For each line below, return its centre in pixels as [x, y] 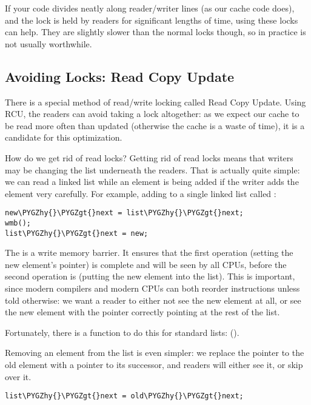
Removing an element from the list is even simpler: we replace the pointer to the [155, 353]
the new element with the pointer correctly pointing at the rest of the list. [142, 312]
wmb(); [18, 223]
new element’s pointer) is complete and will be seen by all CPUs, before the [146, 264]
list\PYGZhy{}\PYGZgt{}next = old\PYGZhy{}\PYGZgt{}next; [124, 396]
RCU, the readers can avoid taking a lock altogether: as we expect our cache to [152, 114]
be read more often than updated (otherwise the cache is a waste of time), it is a [155, 125]
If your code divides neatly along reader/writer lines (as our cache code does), [150, 8]
